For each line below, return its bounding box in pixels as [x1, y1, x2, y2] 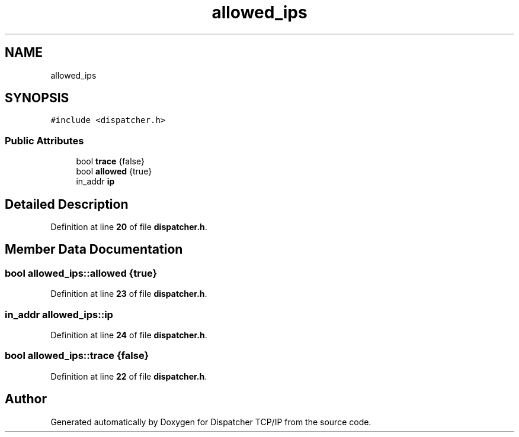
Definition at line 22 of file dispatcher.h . [50, 371, 207, 381]
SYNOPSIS [5, 90, 69, 106]
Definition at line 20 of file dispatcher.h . [50, 222, 207, 232]
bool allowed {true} [76, 166, 152, 177]
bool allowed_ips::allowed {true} [5, 267, 158, 279]
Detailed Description [5, 196, 129, 212]
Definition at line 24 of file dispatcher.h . [50, 330, 207, 340]
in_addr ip [76, 176, 115, 187]
